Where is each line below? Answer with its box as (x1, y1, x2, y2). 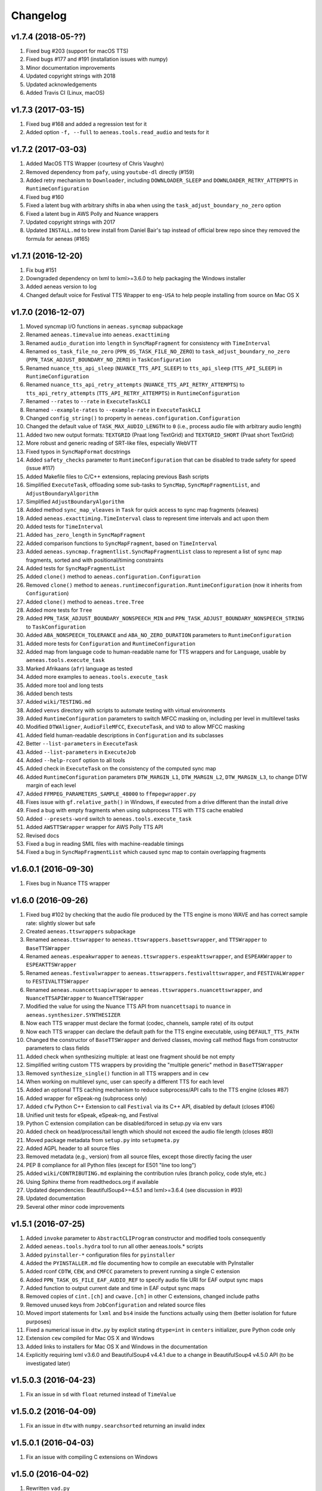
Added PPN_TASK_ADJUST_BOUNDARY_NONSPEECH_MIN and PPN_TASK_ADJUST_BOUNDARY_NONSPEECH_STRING (26, 615, 304, 622)
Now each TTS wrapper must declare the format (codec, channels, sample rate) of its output (26, 1020, 253, 1027)
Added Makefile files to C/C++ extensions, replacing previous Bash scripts (26, 473, 209, 480)
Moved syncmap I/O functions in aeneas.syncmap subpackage (26, 323, 183, 330)
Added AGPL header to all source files (26, 1145, 120, 1152)
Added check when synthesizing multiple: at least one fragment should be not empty (26, 1053, 235, 1060)
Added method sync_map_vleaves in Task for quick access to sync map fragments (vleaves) (26, 506, 259, 514)
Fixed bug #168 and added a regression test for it (26, 120, 147, 128)
